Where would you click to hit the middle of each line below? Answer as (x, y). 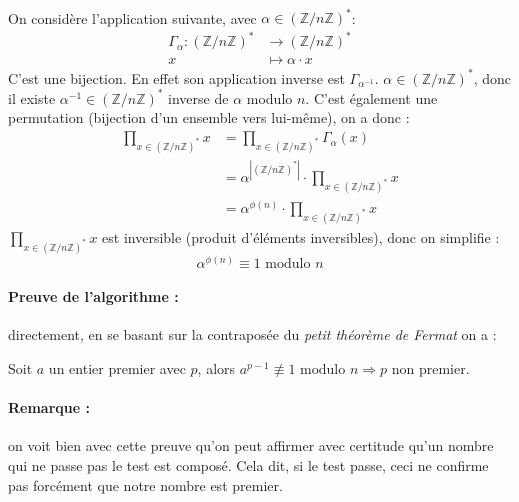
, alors (216, 368)
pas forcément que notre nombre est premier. (145, 484)
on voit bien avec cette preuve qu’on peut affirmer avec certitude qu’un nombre (251, 445)
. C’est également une (371, 97)
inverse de (198, 97)
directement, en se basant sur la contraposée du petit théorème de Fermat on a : (252, 334)
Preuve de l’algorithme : (93, 296)
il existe (32, 97)
